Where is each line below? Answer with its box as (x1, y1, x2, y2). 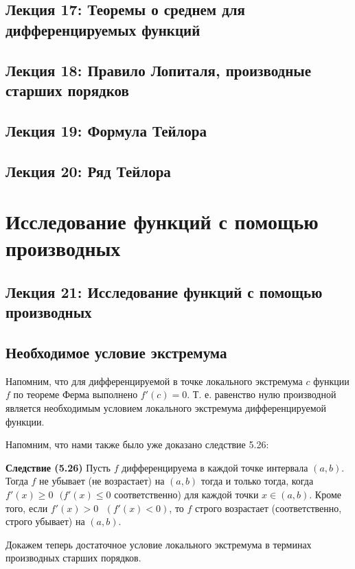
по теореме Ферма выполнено (13, 387, 138, 402)
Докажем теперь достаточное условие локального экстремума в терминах (5, 537, 312, 551)
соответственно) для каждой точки (114, 487, 259, 501)
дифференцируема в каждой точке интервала (122, 460, 308, 474)
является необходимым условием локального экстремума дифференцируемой (5, 401, 327, 415)
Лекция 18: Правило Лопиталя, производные (5, 59, 312, 80)
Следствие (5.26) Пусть (5, 460, 111, 474)
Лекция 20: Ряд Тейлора (5, 160, 171, 181)
